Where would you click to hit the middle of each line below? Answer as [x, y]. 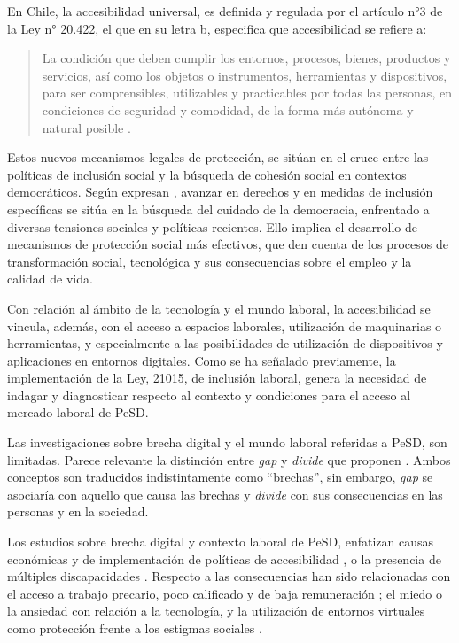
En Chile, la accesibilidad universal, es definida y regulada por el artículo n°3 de [225, 11]
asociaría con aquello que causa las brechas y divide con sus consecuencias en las [225, 494]
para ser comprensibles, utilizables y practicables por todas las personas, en [247, 93]
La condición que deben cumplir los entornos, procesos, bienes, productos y [246, 58]
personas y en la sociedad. [78, 511]
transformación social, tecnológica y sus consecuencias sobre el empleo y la [210, 261]
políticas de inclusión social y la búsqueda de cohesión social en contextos [207, 174]
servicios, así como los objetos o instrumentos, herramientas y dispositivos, [245, 75]
